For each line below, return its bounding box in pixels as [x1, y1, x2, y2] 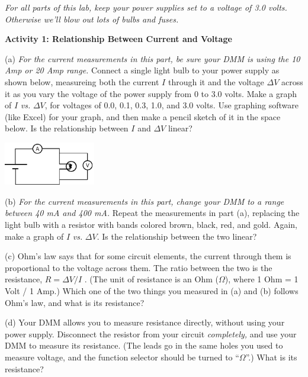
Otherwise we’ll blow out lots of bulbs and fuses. [5, 12, 179, 25]
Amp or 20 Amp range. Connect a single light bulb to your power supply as [5, 64, 280, 76]
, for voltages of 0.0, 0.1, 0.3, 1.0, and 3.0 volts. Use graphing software [44, 99, 299, 111]
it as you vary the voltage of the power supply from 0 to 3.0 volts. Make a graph [5, 87, 297, 99]
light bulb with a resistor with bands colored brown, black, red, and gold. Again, [5, 218, 297, 231]
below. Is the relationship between [5, 122, 129, 134]
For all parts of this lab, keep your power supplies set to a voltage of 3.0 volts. [5, 1, 287, 13]
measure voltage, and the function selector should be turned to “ [5, 351, 239, 363]
